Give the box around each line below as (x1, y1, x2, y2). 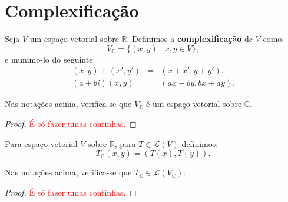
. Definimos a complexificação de (127, 32, 253, 45)
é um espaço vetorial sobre (146, 97, 242, 110)
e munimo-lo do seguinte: (5, 53, 95, 65)
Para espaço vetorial (5, 137, 78, 149)
